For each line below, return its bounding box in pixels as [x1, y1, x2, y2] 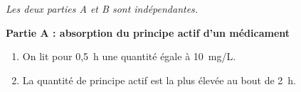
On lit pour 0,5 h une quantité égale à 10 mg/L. [22, 49, 236, 64]
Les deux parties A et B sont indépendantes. [6, 1, 199, 16]
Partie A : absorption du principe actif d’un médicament [6, 25, 290, 40]
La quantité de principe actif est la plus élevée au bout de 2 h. [22, 72, 297, 87]
